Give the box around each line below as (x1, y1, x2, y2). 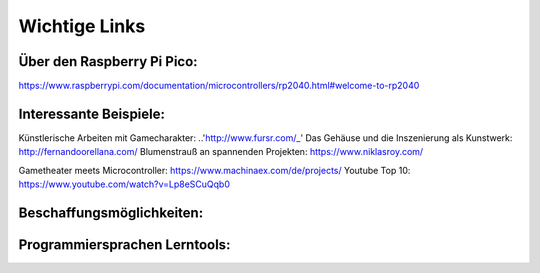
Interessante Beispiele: (18, 105, 165, 122)
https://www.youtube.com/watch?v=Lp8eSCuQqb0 (18, 178, 230, 190)
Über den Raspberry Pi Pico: (18, 53, 199, 70)
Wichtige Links (18, 15, 146, 37)
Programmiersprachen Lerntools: (18, 236, 231, 253)
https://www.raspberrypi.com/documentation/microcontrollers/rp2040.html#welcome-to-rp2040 (18, 80, 420, 92)
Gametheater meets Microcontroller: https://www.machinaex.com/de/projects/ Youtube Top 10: (18, 164, 411, 176)
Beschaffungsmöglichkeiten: (18, 204, 204, 221)
